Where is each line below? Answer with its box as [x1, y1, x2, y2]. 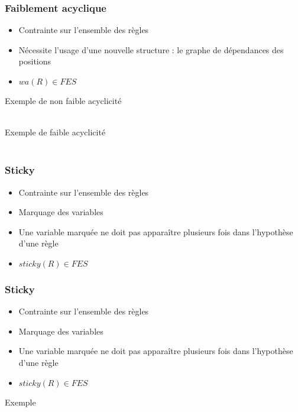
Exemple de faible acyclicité [5, 126, 106, 138]
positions [18, 55, 51, 67]
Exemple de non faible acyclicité [5, 95, 122, 106]
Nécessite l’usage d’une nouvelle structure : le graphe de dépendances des [18, 43, 284, 56]
